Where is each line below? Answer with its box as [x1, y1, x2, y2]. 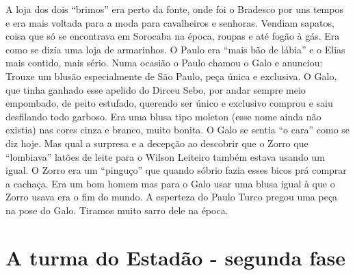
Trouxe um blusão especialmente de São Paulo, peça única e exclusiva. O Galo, [5, 68, 337, 83]
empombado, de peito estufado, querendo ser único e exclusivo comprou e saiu [5, 96, 333, 110]
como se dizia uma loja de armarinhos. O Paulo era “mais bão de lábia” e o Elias [5, 42, 345, 56]
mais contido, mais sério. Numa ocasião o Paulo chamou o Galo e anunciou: [5, 55, 323, 70]
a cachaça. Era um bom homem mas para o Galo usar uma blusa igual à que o [5, 176, 335, 190]
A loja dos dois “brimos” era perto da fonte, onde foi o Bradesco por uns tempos [5, 2, 343, 16]
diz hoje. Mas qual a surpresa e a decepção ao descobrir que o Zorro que [5, 135, 308, 150]
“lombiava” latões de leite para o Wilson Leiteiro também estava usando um [5, 149, 325, 163]
